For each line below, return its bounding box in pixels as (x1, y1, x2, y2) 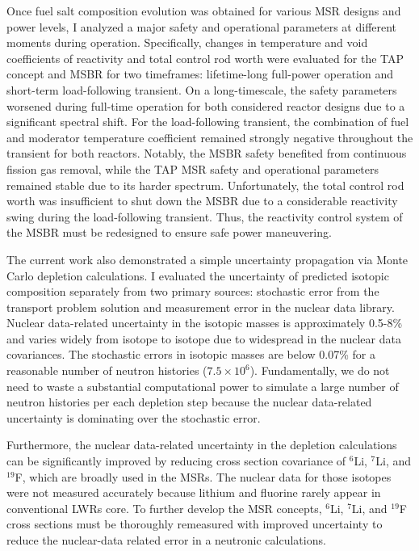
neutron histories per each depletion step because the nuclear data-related (6, 393, 372, 410)
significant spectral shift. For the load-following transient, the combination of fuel (6, 113, 409, 130)
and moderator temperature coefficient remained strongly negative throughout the (6, 128, 413, 145)
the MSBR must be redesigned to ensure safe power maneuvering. (6, 224, 332, 241)
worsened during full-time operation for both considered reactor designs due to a (6, 97, 405, 114)
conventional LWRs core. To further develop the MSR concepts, (6, 499, 322, 516)
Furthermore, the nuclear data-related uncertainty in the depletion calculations (6, 436, 397, 453)
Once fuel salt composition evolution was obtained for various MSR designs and (6, 2, 401, 19)
